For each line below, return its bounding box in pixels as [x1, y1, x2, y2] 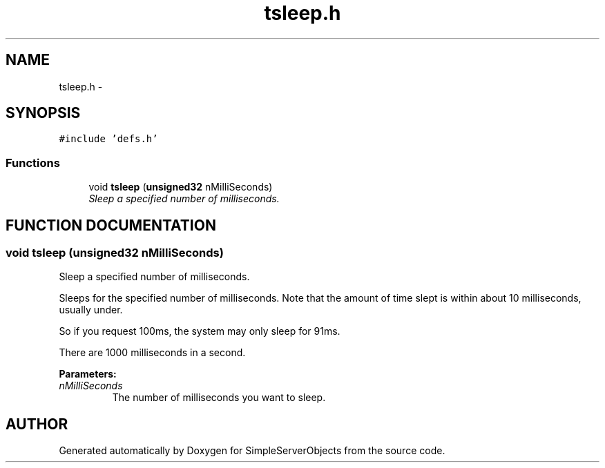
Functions [6, 155, 60, 170]
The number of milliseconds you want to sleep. [112, 391, 326, 404]
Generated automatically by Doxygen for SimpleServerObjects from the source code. [59, 445, 445, 457]
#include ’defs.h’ [59, 133, 158, 145]
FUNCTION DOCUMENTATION [6, 216, 216, 234]
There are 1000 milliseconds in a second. [59, 347, 246, 359]
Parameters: [59, 368, 117, 380]
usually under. [59, 304, 123, 316]
